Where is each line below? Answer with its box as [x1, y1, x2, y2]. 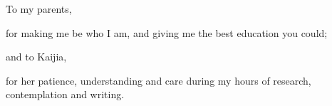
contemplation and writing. [6, 87, 125, 102]
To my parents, [6, 1, 72, 16]
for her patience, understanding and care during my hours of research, [6, 73, 311, 88]
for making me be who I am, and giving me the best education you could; [6, 25, 328, 40]
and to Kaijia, [6, 49, 67, 64]
